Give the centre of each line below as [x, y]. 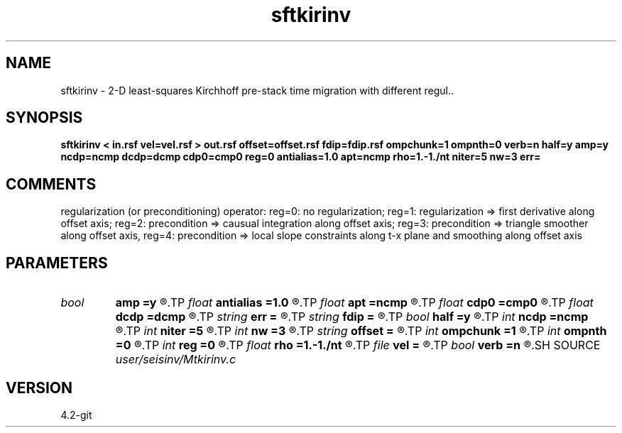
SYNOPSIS [44, 118]
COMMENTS [51, 184]
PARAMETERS [57, 263]
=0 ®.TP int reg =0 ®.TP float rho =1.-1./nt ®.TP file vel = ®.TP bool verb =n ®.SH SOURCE [358, 345]
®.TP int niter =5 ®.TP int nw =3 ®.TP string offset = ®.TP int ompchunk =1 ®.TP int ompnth [361, 331]
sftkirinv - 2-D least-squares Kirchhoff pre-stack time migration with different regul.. [257, 90]
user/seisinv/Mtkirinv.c [176, 360]
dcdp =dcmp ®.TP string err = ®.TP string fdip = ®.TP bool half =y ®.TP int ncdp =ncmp [352, 317]
